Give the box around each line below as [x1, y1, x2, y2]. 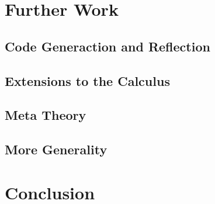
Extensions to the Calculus [5, 71, 170, 89]
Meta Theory [5, 106, 86, 124]
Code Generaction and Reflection [5, 37, 210, 55]
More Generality [5, 140, 107, 158]
